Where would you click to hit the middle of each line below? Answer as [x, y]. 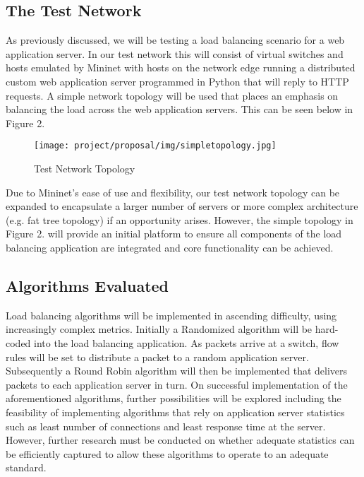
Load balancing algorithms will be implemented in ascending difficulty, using [171, 315]
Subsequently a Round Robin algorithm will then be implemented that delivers [177, 371]
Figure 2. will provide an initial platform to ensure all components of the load [174, 234]
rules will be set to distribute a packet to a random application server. [157, 357]
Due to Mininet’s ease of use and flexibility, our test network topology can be [173, 192]
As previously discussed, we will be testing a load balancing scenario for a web [175, 40]
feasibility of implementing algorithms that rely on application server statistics [175, 412]
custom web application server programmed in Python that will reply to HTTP [177, 81]
